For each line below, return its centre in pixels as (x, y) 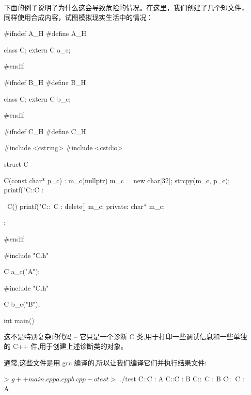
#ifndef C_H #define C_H (45, 131)
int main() (19, 320)
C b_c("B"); (22, 304)
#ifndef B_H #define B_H (45, 82)
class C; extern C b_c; (37, 98)
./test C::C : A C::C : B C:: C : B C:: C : (182, 379)
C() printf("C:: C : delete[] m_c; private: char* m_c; (86, 206)
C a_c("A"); (22, 271)
